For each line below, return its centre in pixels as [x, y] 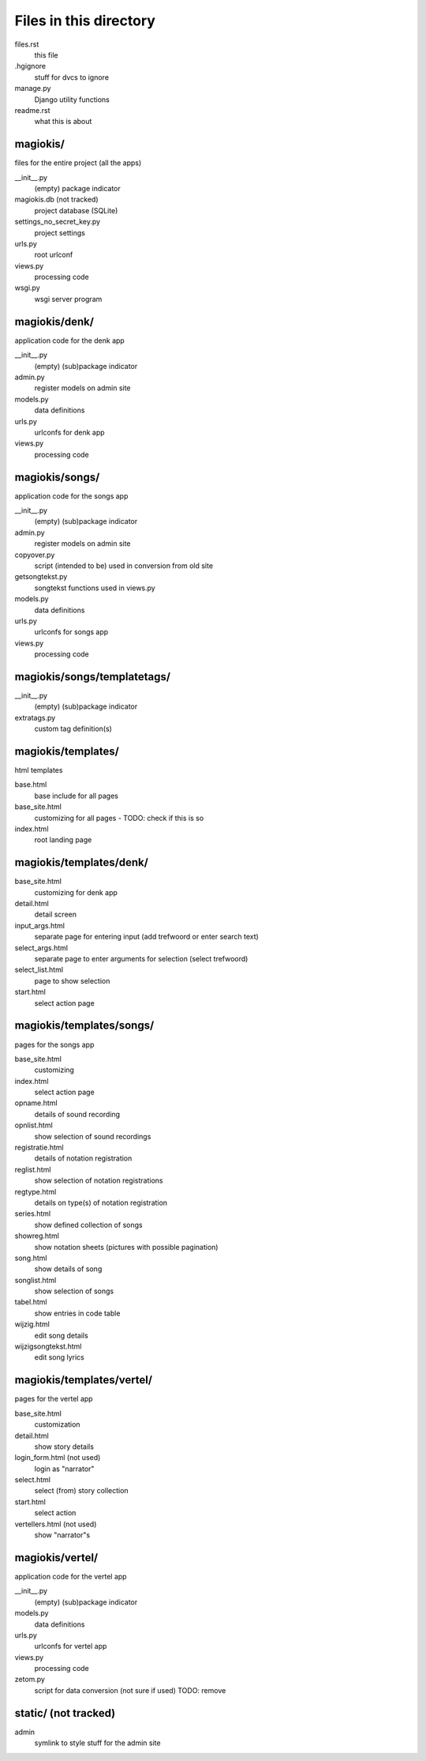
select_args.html [41, 947]
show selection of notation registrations [99, 1180]
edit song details [61, 1335]
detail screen [55, 914]
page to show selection [72, 980]
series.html [33, 1214]
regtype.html [35, 1191]
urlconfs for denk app [70, 432]
